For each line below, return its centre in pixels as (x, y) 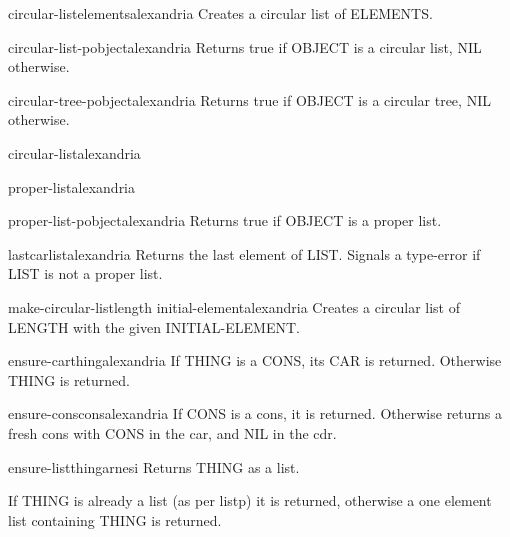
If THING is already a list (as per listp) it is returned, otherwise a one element (250, 500)
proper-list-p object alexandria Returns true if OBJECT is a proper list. (225, 220)
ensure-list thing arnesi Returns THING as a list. (154, 466)
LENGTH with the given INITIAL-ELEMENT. (154, 326)
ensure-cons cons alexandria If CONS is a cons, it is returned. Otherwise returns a (255, 413)
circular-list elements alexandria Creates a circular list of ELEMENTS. (220, 13)
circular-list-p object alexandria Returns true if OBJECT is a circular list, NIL (245, 46)
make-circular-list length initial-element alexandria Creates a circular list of (234, 306)
